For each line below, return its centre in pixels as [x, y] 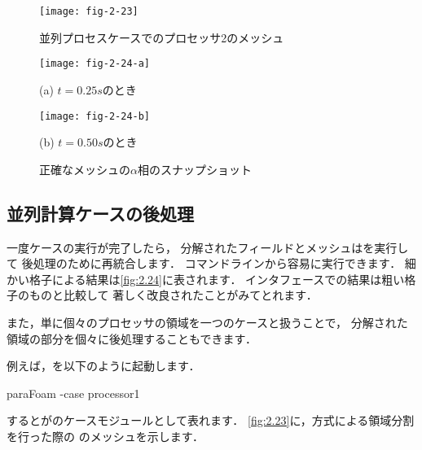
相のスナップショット [194, 169]
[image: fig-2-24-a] [95, 64]
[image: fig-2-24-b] [95, 116]
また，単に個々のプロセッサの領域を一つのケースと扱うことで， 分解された [207, 322]
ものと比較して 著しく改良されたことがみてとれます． [173, 295]
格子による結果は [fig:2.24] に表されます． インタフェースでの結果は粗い [217, 279]
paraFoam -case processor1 [73, 393]
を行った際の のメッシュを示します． [105, 436]
